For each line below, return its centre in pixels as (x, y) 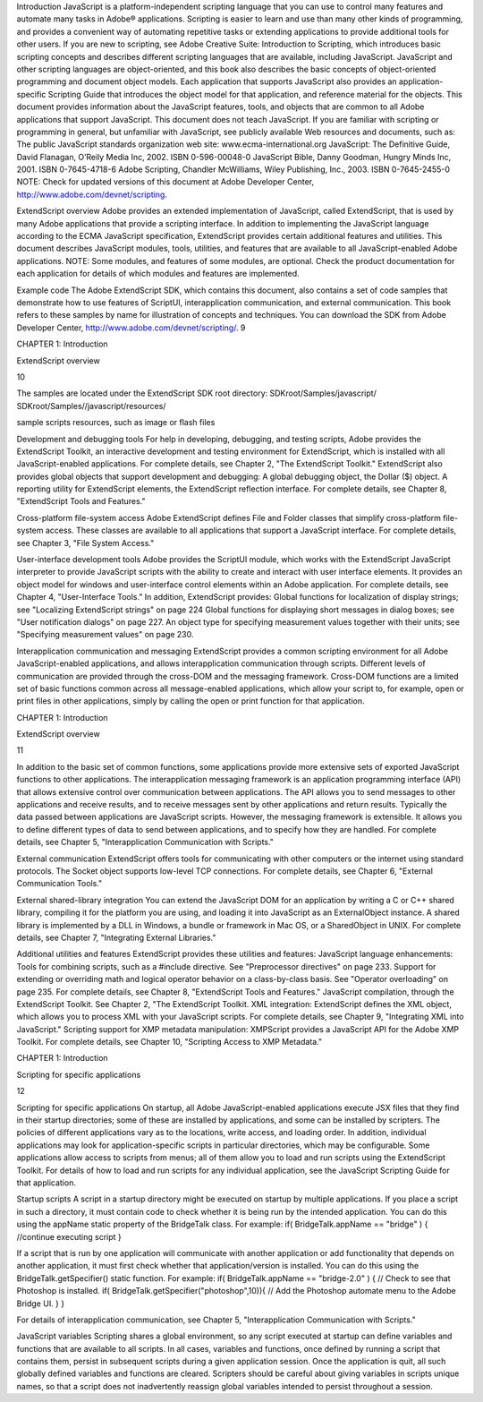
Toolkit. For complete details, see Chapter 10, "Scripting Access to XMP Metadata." (169, 1042)
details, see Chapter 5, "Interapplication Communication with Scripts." (145, 842)
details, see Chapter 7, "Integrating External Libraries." (116, 937)
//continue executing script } (69, 1236)
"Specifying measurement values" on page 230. (105, 635)
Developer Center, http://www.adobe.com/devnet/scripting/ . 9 (131, 328)
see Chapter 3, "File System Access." (85, 543)
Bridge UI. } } (41, 1304)
